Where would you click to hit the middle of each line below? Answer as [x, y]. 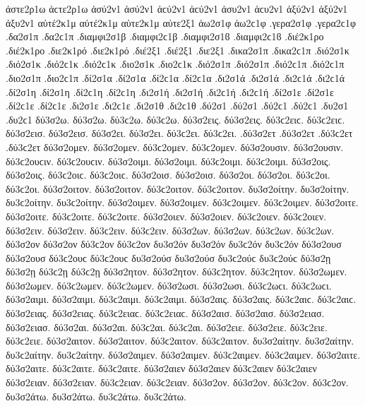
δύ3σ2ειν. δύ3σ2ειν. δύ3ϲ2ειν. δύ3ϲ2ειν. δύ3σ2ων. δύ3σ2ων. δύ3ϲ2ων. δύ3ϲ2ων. [170, 230]
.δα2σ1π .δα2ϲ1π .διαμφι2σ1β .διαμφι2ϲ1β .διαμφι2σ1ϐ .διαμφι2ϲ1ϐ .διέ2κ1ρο [165, 36]
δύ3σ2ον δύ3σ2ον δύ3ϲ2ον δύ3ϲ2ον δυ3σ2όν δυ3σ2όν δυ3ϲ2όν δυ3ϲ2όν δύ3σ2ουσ [174, 244]
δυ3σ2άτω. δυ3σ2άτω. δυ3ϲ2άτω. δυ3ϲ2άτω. [96, 396]
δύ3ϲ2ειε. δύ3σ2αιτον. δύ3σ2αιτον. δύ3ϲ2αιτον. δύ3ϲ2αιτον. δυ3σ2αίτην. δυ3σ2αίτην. [180, 341]
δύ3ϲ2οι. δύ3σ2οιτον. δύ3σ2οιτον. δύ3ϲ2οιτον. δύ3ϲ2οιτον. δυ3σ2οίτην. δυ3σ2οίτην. [178, 188]
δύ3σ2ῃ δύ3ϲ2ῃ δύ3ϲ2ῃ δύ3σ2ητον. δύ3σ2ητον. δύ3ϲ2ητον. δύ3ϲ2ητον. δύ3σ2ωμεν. [176, 271]
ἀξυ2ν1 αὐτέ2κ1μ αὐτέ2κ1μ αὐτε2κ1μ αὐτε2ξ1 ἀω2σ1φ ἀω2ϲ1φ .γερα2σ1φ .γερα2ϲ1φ [181, 22]
